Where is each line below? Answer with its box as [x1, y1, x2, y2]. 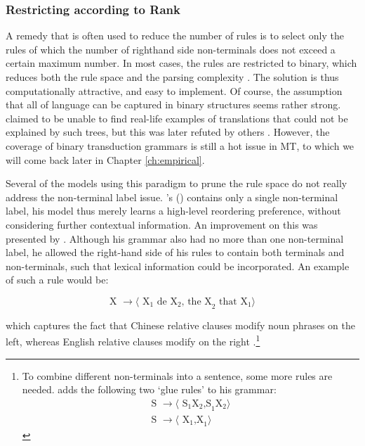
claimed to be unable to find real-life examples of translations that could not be [6, 110, 348, 125]
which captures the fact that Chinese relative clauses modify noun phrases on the [6, 317, 355, 332]
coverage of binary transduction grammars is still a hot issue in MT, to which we [6, 138, 354, 153]
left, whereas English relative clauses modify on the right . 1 [6, 332, 260, 348]
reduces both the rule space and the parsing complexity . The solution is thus [6, 70, 339, 84]
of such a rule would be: [6, 272, 109, 287]
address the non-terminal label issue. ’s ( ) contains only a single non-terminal [6, 189, 338, 204]
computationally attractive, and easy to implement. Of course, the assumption [6, 83, 343, 98]
